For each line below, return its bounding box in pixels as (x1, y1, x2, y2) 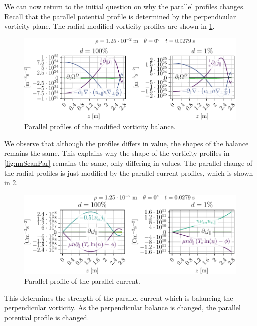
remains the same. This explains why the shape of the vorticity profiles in (4, 148, 230, 158)
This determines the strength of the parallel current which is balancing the (4, 292, 233, 303)
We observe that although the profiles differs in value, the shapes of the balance (4, 138, 249, 148)
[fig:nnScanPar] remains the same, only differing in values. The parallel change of (4, 158, 253, 168)
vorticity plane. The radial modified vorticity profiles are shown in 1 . (4, 21, 215, 31)
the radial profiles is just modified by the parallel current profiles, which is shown (4, 167, 253, 178)
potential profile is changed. (4, 312, 89, 322)
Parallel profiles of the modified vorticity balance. (24, 121, 176, 132)
